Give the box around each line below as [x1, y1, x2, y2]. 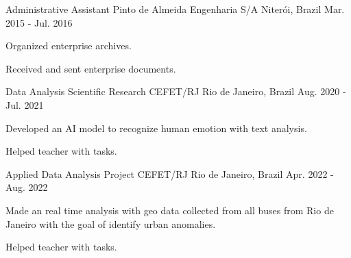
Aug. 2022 [5, 180, 48, 194]
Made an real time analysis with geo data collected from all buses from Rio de [5, 203, 334, 217]
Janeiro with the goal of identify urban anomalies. [5, 216, 216, 231]
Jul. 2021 [5, 97, 44, 112]
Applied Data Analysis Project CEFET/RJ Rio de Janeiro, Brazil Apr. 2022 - [5, 166, 334, 181]
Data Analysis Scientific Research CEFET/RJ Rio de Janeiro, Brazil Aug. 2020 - [5, 84, 346, 99]
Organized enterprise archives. [5, 38, 132, 53]
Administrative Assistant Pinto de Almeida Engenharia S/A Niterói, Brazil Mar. [5, 2, 345, 16]
